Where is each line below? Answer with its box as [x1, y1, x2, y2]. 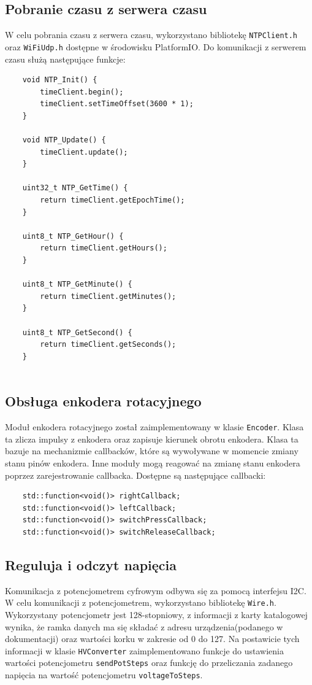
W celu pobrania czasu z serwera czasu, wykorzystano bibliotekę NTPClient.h [5, 28, 298, 41]
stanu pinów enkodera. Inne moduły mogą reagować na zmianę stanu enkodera [5, 457, 300, 469]
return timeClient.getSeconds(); [40, 340, 177, 349]
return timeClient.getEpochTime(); [40, 196, 185, 205]
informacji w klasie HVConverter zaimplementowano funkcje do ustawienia [5, 644, 284, 657]
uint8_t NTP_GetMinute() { [22, 280, 132, 289]
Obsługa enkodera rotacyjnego [5, 392, 202, 411]
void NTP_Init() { [22, 75, 97, 85]
